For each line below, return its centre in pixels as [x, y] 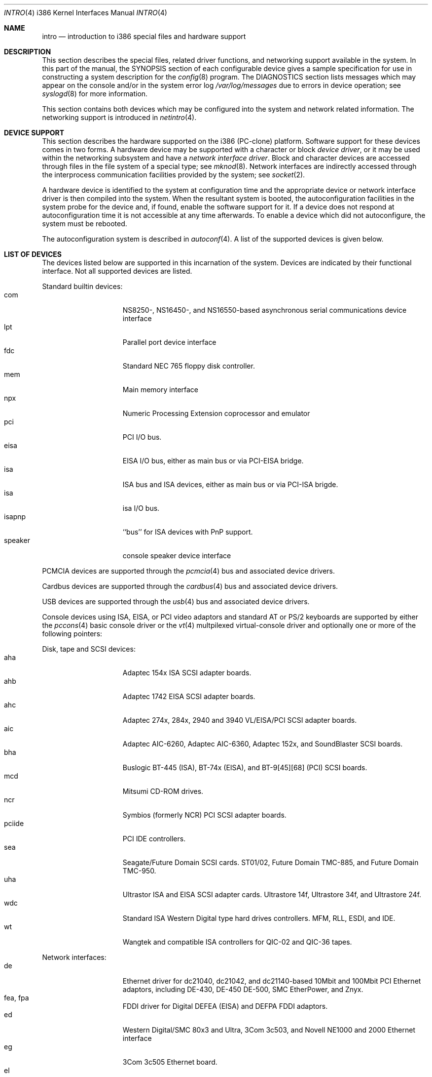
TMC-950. [139, 871]
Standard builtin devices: [82, 286]
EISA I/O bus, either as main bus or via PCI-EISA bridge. [213, 461]
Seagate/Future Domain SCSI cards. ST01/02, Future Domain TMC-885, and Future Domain [270, 862]
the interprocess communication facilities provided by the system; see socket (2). [174, 175]
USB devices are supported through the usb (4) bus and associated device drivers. [176, 601]
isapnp [15, 517]
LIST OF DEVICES [33, 254]
